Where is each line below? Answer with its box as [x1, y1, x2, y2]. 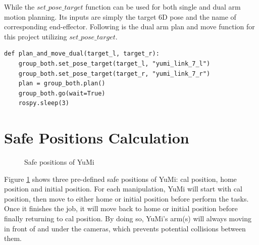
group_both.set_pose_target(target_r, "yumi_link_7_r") [18, 70, 211, 77]
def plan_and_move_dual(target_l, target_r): [4, 50, 160, 58]
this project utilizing [4, 31, 67, 41]
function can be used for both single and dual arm [85, 2, 241, 12]
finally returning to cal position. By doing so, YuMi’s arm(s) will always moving [4, 213, 251, 224]
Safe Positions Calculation [4, 127, 189, 148]
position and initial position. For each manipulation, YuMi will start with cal [4, 183, 242, 194]
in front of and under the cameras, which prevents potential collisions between [4, 223, 246, 233]
